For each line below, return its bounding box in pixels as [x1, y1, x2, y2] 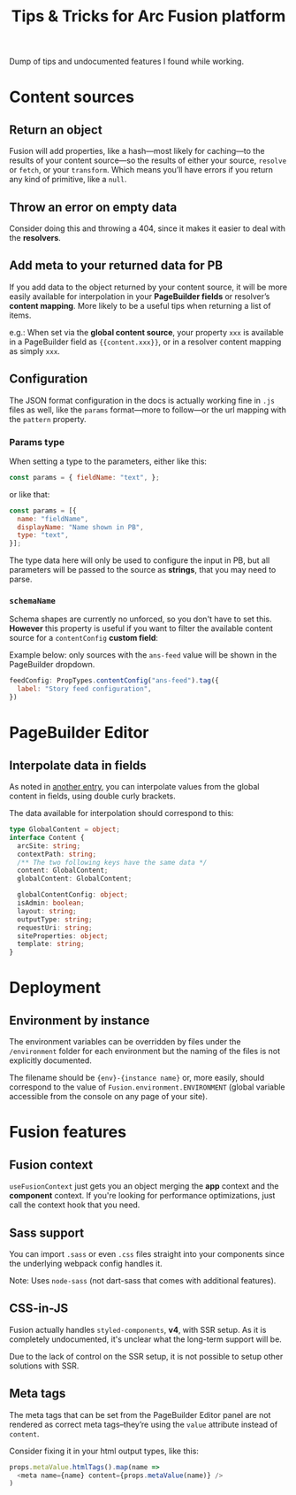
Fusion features [9, 1122, 126, 1143]
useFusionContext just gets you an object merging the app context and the [9, 1181, 279, 1191]
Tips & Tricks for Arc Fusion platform [11, 6, 286, 27]
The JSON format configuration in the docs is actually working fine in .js [9, 395, 276, 405]
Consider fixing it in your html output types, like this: [9, 1445, 199, 1456]
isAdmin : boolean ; [17, 898, 86, 908]
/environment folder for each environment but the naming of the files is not [9, 1046, 281, 1057]
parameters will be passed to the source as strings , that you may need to [9, 565, 277, 575]
